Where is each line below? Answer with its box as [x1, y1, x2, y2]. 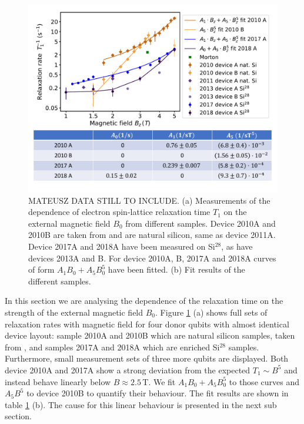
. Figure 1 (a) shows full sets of [155, 306, 268, 318]
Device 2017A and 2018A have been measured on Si [28, 240, 215, 252]
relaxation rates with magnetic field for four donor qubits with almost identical [5, 317, 289, 330]
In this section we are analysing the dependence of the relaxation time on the [5, 294, 283, 307]
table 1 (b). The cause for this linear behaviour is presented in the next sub [5, 398, 277, 410]
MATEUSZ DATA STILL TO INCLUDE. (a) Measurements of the [28, 194, 270, 206]
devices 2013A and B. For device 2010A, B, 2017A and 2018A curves [28, 251, 276, 264]
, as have [221, 240, 253, 252]
